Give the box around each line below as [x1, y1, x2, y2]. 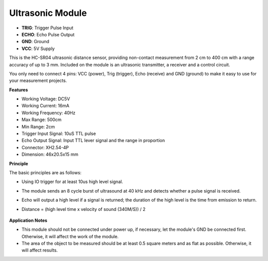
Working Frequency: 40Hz [21, 110, 75, 116]
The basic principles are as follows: [9, 169, 82, 176]
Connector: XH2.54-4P [21, 144, 69, 150]
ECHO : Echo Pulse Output [21, 31, 75, 37]
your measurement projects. [9, 77, 67, 84]
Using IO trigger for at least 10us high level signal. [21, 179, 124, 185]
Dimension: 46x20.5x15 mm [21, 151, 79, 157]
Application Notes [9, 217, 48, 223]
